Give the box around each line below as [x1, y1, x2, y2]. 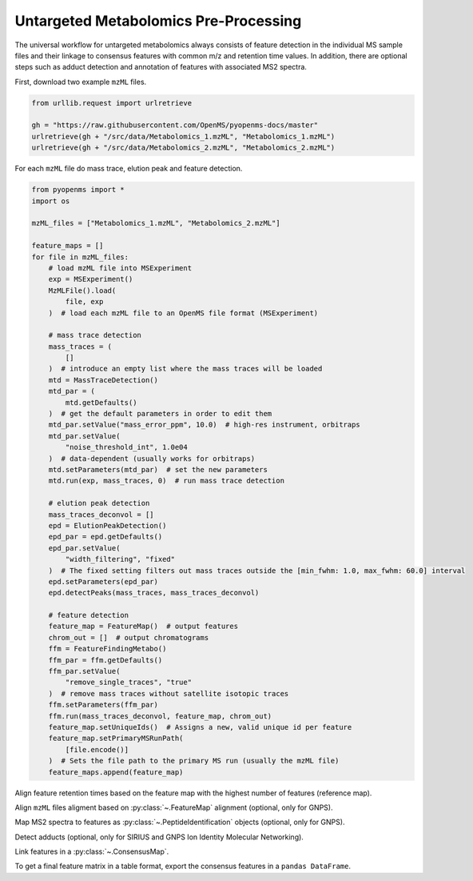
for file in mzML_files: [31, 252, 129, 262]
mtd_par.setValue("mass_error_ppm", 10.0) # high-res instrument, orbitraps [48, 420, 361, 430]
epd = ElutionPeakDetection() [48, 521, 167, 530]
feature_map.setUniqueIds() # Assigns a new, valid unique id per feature [48, 723, 352, 731]
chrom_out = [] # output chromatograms [48, 633, 209, 642]
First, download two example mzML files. [14, 77, 147, 86]
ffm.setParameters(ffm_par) [48, 700, 159, 710]
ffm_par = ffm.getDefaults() [48, 655, 163, 664]
